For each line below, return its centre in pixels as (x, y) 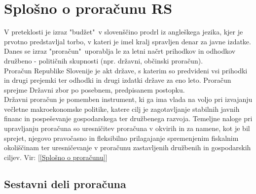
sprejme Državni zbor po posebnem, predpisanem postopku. (94, 89)
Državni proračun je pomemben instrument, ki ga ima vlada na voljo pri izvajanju (128, 99)
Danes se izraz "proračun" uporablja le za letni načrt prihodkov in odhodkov (120, 51)
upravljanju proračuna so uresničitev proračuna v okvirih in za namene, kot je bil (127, 128)
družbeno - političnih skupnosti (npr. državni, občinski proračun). (104, 60)
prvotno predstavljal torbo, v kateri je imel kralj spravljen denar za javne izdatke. (128, 41)
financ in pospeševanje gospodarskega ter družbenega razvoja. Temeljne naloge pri (128, 118)
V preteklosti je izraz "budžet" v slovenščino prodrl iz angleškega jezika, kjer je (124, 32)
